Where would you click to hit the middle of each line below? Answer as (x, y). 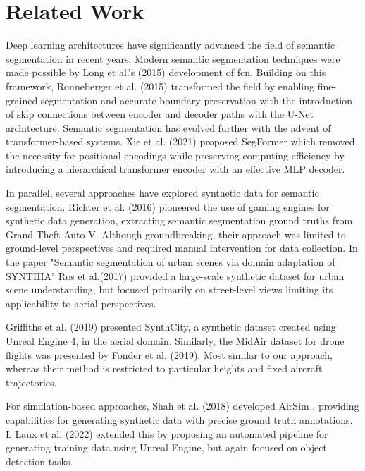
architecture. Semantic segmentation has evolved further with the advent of (168, 127)
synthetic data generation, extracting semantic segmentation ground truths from (179, 220)
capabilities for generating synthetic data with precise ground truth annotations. (179, 419)
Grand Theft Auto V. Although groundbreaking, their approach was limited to (176, 234)
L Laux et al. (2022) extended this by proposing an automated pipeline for (167, 433)
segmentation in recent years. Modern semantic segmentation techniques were (173, 58)
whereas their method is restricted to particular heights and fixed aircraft (164, 368)
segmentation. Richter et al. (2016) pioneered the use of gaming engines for (168, 206)
